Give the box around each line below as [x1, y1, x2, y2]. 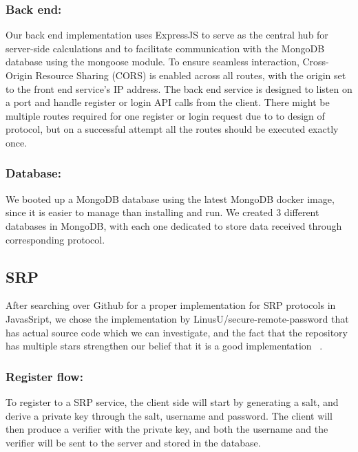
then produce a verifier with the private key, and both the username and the [6, 422, 328, 436]
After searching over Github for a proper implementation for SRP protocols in [6, 298, 336, 312]
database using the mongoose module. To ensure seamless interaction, [6, 54, 299, 69]
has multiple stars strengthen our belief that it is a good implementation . [6, 338, 323, 353]
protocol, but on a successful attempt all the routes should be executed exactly [6, 122, 339, 136]
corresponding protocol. [6, 232, 105, 246]
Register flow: [6, 367, 83, 385]
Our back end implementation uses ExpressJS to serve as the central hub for [6, 28, 328, 42]
